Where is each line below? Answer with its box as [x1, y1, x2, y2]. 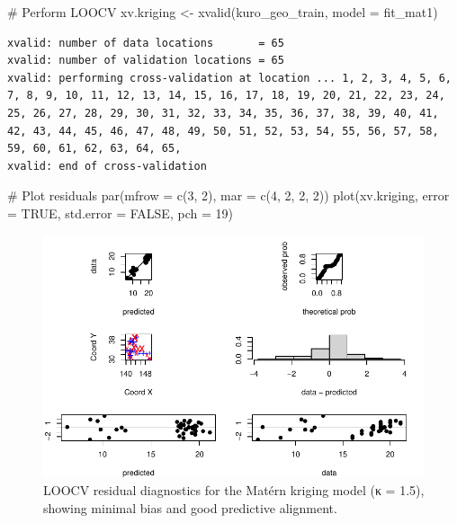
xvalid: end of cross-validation [7, 159, 207, 173]
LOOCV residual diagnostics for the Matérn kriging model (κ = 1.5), [43, 480, 425, 499]
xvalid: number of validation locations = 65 [7, 54, 284, 67]
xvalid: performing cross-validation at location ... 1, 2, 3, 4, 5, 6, [7, 71, 452, 84]
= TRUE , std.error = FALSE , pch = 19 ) [7, 203, 233, 222]
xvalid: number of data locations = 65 [7, 36, 284, 49]
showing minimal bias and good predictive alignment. [43, 498, 337, 517]
